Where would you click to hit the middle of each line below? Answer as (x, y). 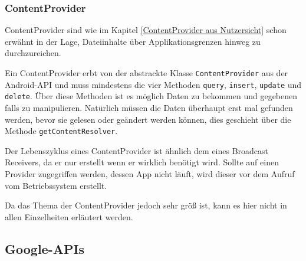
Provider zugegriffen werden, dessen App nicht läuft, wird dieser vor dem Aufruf (150, 174)
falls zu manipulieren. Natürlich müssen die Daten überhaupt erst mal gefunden (149, 107)
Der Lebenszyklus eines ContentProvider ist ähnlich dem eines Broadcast (137, 150)
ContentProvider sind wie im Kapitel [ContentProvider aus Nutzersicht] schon (146, 30)
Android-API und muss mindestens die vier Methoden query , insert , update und (153, 84)
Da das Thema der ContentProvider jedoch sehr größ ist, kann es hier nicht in (146, 205)
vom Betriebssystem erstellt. (56, 185)
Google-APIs (45, 248)
